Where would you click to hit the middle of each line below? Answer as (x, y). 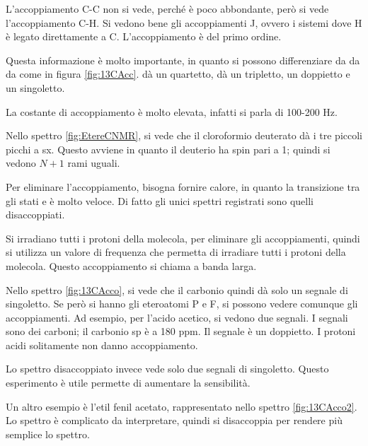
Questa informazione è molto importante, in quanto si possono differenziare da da (183, 60)
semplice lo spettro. (48, 434)
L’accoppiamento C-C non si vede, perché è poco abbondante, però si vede (167, 8)
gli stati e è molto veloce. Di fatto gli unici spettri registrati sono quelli (160, 200)
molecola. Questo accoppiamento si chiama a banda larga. (131, 265)
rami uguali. (94, 163)
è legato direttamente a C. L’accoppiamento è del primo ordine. (144, 36)
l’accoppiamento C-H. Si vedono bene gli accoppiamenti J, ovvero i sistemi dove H (184, 22)
